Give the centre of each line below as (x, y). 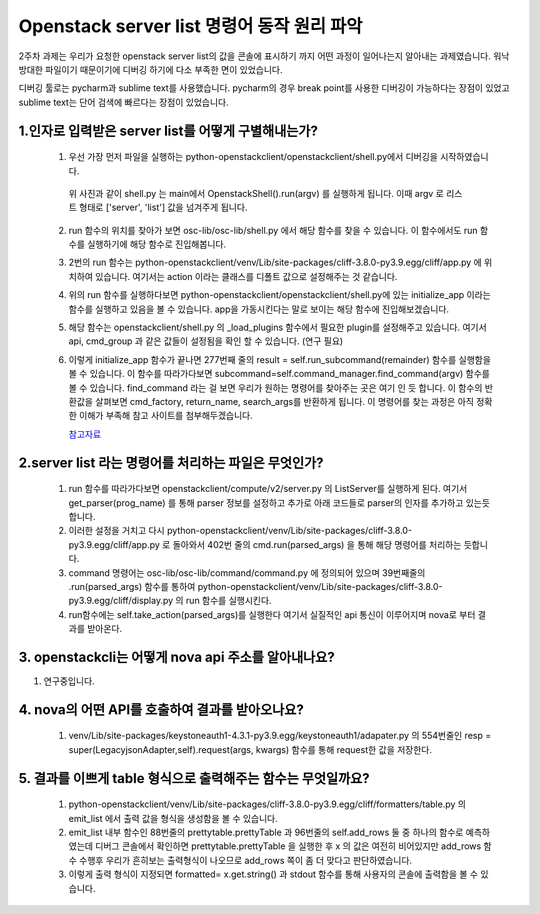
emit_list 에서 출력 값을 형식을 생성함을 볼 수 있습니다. (173, 818)
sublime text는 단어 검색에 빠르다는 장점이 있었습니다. (123, 102)
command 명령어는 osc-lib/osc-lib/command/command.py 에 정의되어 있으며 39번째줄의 (247, 572)
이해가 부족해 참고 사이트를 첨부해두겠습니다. (166, 416)
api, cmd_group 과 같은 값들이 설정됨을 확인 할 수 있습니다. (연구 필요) (206, 341)
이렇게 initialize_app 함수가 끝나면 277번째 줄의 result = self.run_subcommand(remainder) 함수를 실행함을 (280, 359)
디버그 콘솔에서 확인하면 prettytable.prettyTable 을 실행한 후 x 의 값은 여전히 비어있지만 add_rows (288, 846)
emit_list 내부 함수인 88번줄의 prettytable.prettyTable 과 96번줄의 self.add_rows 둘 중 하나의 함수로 (266, 832)
